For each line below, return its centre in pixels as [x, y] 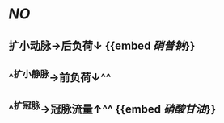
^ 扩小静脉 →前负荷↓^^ [60, 76]
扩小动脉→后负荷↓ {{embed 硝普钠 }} [102, 45]
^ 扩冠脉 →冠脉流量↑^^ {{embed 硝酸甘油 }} [112, 108]
